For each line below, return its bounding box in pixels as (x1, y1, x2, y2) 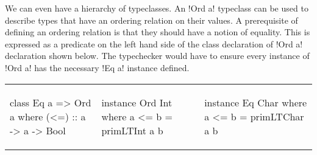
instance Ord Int (101, 95, 173, 109)
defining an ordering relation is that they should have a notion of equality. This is (5, 26, 310, 38)
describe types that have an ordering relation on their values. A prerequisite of (5, 13, 298, 26)
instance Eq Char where (204, 95, 307, 109)
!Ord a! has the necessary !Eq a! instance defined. (5, 61, 190, 74)
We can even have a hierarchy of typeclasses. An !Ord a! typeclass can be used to (5, 2, 308, 14)
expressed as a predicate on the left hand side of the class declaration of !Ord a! (5, 37, 303, 50)
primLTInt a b (101, 123, 163, 137)
